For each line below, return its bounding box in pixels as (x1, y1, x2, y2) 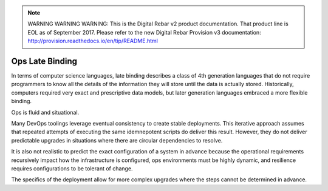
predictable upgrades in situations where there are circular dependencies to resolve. (11, 136, 223, 144)
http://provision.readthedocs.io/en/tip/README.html (27, 37, 158, 45)
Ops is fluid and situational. (11, 109, 80, 116)
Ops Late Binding (11, 56, 78, 66)
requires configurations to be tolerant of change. (11, 164, 133, 172)
